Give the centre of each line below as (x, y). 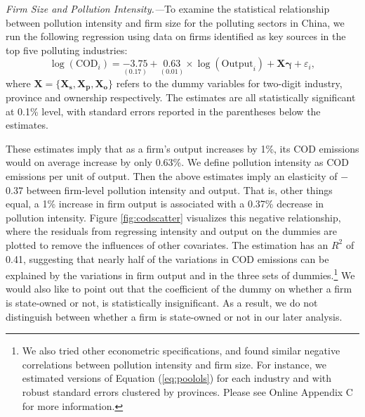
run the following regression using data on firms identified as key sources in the (176, 36)
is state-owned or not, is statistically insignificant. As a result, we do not (162, 303)
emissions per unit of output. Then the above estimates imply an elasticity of (172, 176)
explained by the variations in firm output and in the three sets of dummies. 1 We (180, 274)
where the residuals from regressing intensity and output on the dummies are (172, 231)
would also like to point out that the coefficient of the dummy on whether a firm (179, 289)
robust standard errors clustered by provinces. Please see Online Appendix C (187, 391)
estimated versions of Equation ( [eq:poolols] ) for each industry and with (177, 378)
